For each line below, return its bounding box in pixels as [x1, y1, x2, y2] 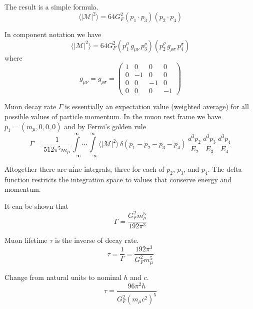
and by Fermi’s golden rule [64, 121, 146, 131]
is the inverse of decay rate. [55, 235, 139, 245]
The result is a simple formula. [4, 2, 98, 12]
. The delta [207, 163, 242, 174]
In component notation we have [4, 29, 101, 40]
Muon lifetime [4, 235, 47, 245]
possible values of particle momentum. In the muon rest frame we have [4, 111, 221, 122]
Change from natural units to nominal [4, 271, 121, 282]
